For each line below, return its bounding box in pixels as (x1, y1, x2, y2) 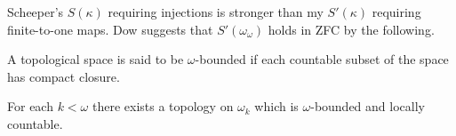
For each (7, 97, 53, 116)
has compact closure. (7, 67, 120, 85)
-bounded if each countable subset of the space (195, 50, 449, 68)
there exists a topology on (92, 97, 234, 116)
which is (254, 97, 299, 116)
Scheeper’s (7, 3, 64, 20)
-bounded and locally (310, 97, 425, 116)
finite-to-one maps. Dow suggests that (7, 20, 213, 38)
